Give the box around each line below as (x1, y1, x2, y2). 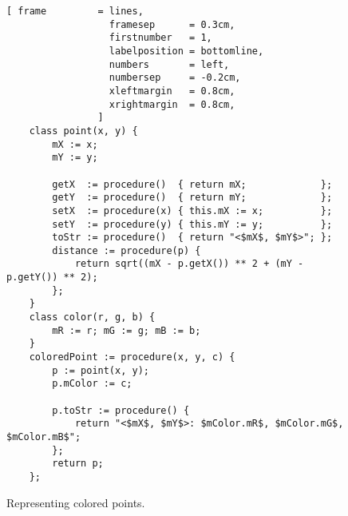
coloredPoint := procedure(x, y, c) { (29, 351, 235, 363)
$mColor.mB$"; (6, 431, 81, 443)
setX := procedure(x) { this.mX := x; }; (52, 204, 333, 216)
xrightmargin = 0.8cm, (109, 98, 235, 110)
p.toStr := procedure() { (52, 404, 190, 416)
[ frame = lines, (6, 6, 144, 17)
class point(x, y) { (29, 125, 138, 137)
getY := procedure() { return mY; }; (52, 192, 333, 204)
